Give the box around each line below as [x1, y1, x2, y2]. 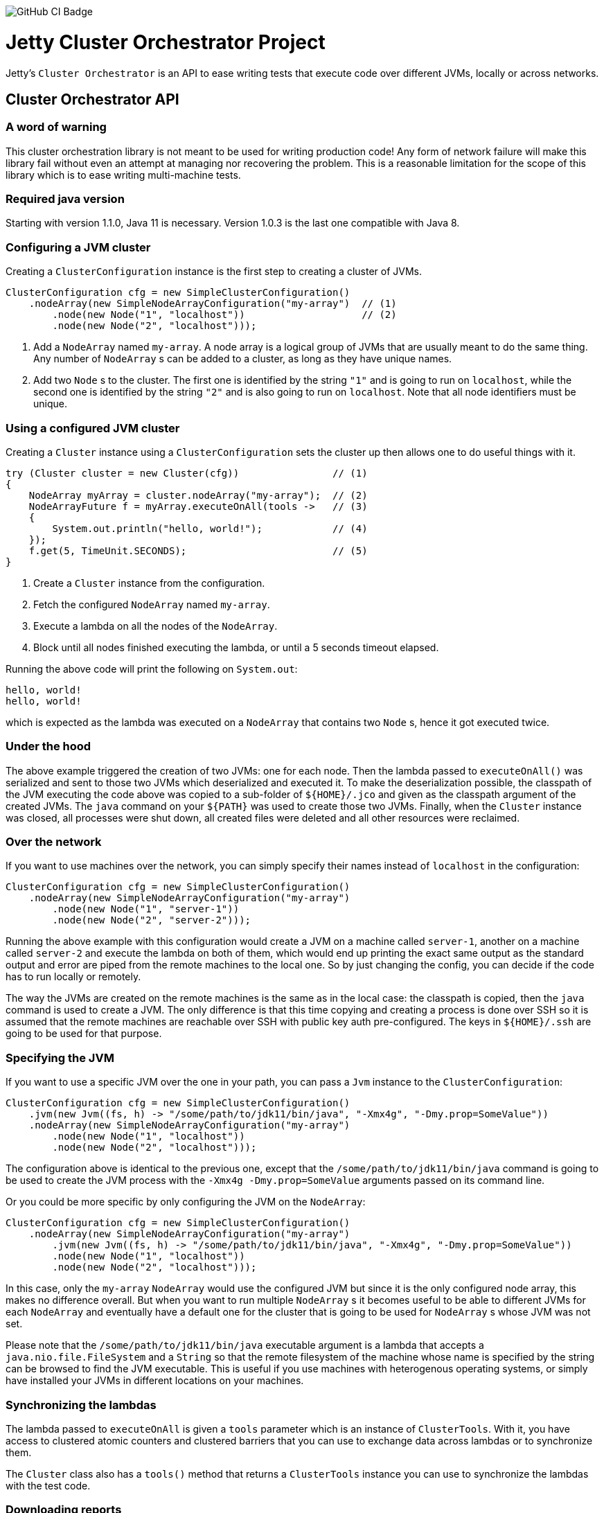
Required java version [6, 192, 125, 206]
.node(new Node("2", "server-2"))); [52, 914, 251, 926]
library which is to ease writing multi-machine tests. [6, 168, 241, 181]
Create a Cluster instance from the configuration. [33, 576, 265, 589]
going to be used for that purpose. [6, 1027, 162, 1040]
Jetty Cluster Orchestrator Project [6, 30, 326, 54]
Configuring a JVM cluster [6, 240, 151, 254]
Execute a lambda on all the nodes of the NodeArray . [33, 619, 278, 632]
